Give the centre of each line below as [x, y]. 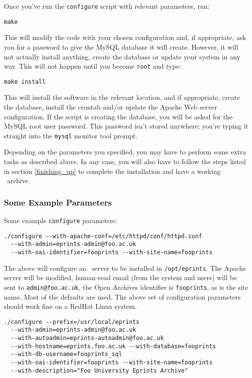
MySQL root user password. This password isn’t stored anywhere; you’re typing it [126, 126]
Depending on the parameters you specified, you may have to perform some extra [125, 152]
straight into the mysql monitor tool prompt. [71, 135]
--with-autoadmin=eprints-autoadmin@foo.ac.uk [87, 338]
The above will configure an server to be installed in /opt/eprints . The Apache [125, 268]
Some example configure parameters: [60, 220]
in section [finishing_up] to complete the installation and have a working [112, 171]
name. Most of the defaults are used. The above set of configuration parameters [122, 296]
